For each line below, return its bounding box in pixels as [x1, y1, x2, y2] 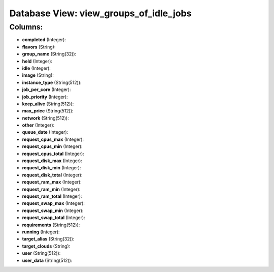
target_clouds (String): [22, 243, 71, 249]
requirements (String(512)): [22, 222, 80, 228]
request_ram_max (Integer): [22, 179, 82, 185]
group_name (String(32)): [22, 51, 77, 57]
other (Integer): [22, 122, 55, 128]
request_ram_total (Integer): [22, 193, 82, 199]
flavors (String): [22, 44, 56, 50]
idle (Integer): [22, 65, 51, 71]
